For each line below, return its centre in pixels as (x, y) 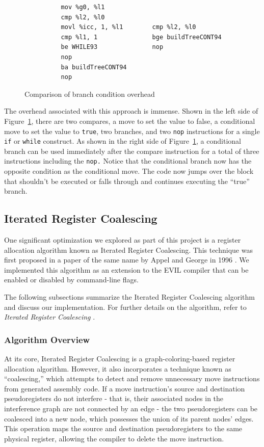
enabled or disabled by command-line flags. (71, 280)
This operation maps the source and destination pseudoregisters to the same (123, 428)
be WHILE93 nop (112, 47)
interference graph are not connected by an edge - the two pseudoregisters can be (131, 409)
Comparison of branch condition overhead (90, 94)
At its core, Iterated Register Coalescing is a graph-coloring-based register (120, 359)
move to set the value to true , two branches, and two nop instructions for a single (132, 131)
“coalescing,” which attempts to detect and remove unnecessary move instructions (132, 378)
